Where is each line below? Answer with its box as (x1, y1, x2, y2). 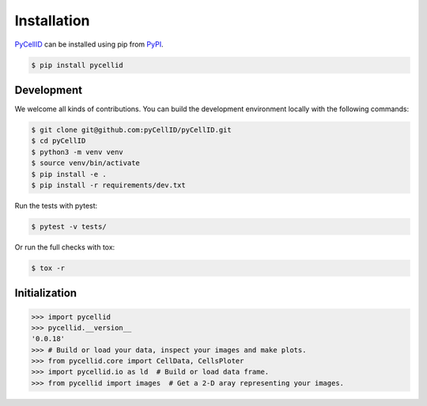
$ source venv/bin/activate (31, 159, 140, 167)
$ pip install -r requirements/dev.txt (31, 180, 186, 190)
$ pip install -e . (31, 170, 107, 179)
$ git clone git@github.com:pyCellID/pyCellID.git (31, 126, 232, 134)
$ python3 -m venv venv (31, 147, 124, 156)
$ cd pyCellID (31, 137, 86, 145)
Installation (14, 12, 90, 29)
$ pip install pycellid (31, 60, 124, 70)
